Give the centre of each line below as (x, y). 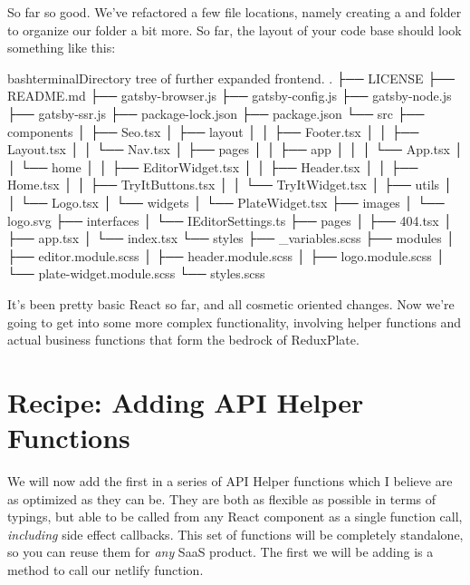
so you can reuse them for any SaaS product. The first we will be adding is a (221, 552)
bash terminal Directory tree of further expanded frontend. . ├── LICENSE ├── (231, 78)
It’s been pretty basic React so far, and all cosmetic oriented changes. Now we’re (231, 303)
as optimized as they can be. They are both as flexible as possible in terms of (222, 498)
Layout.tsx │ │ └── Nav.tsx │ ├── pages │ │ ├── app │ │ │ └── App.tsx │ (235, 149)
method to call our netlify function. (106, 569)
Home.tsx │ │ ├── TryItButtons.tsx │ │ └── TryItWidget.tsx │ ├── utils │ (230, 185)
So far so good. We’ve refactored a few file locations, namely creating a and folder (235, 12)
